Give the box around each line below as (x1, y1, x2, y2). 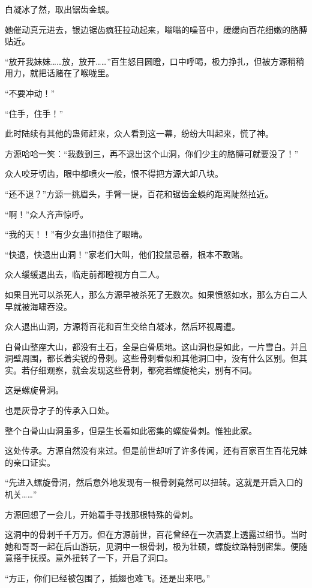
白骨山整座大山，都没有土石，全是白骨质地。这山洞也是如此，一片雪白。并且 (5, 340, 307, 352)
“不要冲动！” (5, 86, 55, 99)
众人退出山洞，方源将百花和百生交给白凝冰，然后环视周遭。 (5, 320, 240, 333)
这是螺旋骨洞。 (5, 384, 64, 396)
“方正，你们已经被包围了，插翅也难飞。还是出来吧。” (5, 572, 211, 584)
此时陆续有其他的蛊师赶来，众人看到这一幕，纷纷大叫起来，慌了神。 (5, 127, 274, 140)
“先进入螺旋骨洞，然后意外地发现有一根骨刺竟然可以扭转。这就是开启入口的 (5, 476, 303, 489)
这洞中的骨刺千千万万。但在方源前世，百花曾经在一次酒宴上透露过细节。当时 (5, 528, 307, 541)
